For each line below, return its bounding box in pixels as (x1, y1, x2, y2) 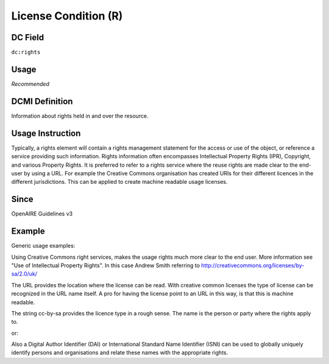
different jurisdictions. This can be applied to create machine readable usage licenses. (11, 178, 228, 186)
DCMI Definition (11, 96, 73, 107)
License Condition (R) (11, 9, 123, 23)
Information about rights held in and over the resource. (11, 112, 149, 119)
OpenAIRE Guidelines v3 (11, 210, 73, 217)
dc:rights (11, 49, 41, 56)
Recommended (11, 80, 50, 88)
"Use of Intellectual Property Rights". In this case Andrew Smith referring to (11, 262, 200, 269)
